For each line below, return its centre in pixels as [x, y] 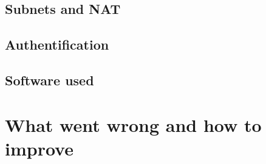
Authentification [57, 44]
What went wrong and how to [133, 124]
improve [39, 148]
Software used [49, 80]
